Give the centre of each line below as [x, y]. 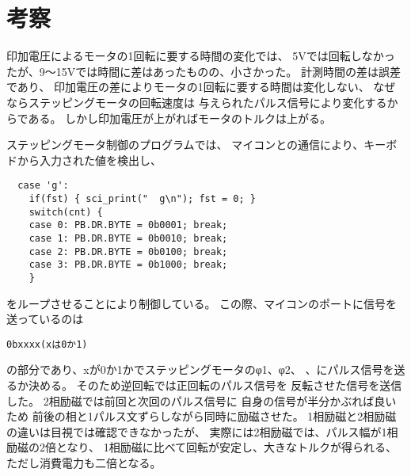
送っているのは [45, 319]
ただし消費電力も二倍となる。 [84, 462]
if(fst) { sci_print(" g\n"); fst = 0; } [142, 198]
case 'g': [43, 186]
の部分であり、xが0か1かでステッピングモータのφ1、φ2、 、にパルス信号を [200, 369]
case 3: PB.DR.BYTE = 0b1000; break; [128, 265]
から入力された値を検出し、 [89, 160]
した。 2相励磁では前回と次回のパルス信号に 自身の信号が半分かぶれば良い [202, 400]
